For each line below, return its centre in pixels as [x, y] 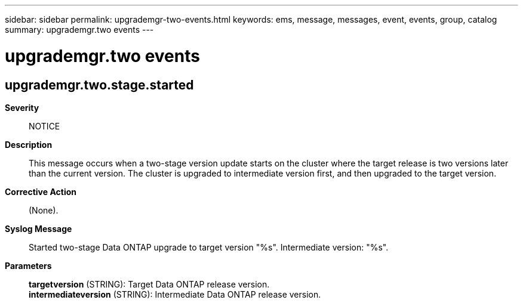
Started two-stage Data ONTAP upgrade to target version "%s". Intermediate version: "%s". [209, 247]
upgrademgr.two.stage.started [99, 85]
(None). [44, 210]
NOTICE [44, 126]
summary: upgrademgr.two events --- [79, 30]
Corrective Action [41, 191]
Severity [22, 107]
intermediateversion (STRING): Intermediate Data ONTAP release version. [175, 294]
